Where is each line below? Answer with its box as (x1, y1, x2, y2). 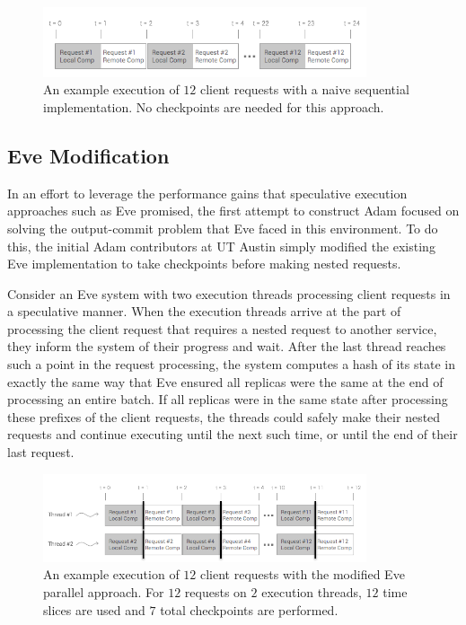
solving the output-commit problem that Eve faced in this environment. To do (7, 218, 438, 237)
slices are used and (43, 600, 145, 619)
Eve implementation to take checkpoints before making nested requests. (7, 254, 401, 273)
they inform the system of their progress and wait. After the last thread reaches (7, 337, 446, 356)
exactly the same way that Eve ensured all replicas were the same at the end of (7, 372, 444, 391)
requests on (184, 582, 247, 601)
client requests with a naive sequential (199, 80, 409, 99)
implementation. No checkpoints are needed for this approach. (43, 97, 384, 116)
